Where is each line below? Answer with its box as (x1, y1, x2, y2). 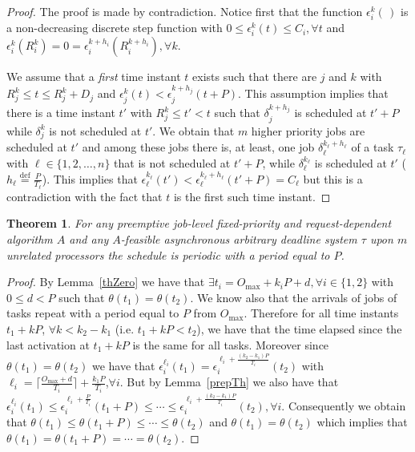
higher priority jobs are (251, 122, 365, 139)
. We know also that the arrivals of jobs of (190, 289, 397, 305)
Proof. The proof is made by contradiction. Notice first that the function (6, 3, 363, 19)
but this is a (303, 170, 363, 187)
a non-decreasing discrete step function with (6, 19, 223, 36)
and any (69, 231, 109, 247)
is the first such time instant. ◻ (173, 188, 331, 204)
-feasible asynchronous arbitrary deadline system (120, 231, 357, 247)
